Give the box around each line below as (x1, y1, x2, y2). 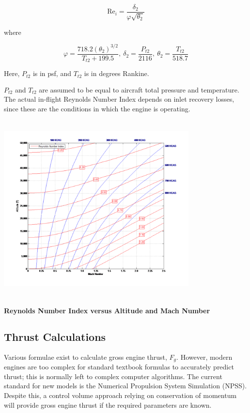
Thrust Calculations (4, 329, 106, 344)
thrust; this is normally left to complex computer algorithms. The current (4, 371, 222, 381)
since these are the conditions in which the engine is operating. (4, 104, 190, 114)
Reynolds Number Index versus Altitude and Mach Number (4, 305, 210, 315)
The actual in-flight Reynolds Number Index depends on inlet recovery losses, (4, 94, 234, 104)
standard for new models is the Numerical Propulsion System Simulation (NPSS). (4, 381, 247, 391)
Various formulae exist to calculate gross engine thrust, (4, 352, 167, 362)
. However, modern (176, 352, 233, 362)
